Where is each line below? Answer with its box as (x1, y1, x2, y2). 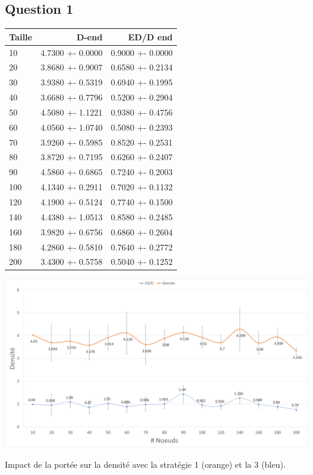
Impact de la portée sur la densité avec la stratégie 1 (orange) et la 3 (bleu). (5, 458, 286, 470)
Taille (9, 30, 33, 43)
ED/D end (128, 30, 173, 43)
